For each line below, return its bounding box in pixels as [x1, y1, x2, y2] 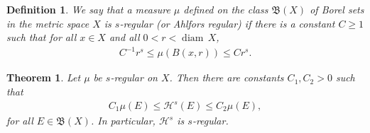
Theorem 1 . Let [6, 70, 81, 85]
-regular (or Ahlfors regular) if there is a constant [119, 16, 335, 30]
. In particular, [90, 113, 156, 128]
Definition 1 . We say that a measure [6, 2, 170, 16]
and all [109, 30, 140, 45]
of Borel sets [310, 2, 364, 16]
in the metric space [6, 16, 89, 30]
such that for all [6, 30, 77, 45]
